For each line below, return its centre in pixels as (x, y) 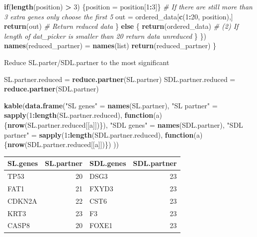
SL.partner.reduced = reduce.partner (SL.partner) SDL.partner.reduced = (120, 79)
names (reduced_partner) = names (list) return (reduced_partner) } (110, 45)
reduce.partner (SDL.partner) (51, 89)
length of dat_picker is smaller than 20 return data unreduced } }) (105, 36)
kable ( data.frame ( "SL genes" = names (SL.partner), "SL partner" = (111, 105)
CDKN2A (22, 200)
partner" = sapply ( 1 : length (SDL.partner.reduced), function (99, 134)
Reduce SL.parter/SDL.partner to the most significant (87, 62)
